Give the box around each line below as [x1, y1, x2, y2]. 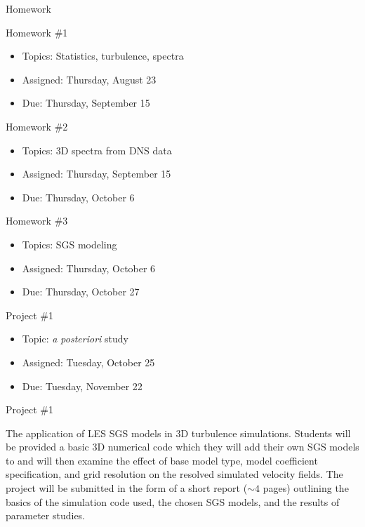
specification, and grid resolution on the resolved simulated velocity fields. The [6, 467, 343, 481]
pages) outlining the [263, 481, 349, 495]
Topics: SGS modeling [22, 236, 117, 251]
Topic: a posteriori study [22, 331, 128, 346]
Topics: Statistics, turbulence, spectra [22, 48, 184, 63]
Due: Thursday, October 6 [22, 189, 135, 204]
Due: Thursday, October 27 [22, 284, 140, 299]
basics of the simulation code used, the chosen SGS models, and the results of [6, 494, 340, 509]
